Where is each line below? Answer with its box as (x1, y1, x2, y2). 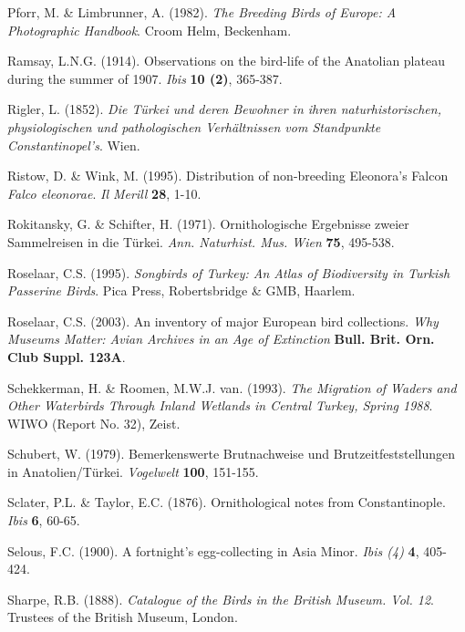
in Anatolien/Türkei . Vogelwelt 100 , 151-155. (7, 461, 259, 481)
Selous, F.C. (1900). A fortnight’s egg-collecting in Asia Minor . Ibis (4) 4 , (7, 541, 419, 560)
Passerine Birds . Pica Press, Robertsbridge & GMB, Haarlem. (7, 281, 356, 300)
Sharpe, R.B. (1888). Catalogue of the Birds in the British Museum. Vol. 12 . (7, 589, 434, 608)
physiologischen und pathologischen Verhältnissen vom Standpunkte (7, 117, 381, 136)
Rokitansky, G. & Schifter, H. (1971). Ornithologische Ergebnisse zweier (7, 214, 409, 233)
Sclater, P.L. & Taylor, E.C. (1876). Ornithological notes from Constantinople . (7, 492, 446, 512)
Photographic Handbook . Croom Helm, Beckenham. (7, 20, 292, 39)
